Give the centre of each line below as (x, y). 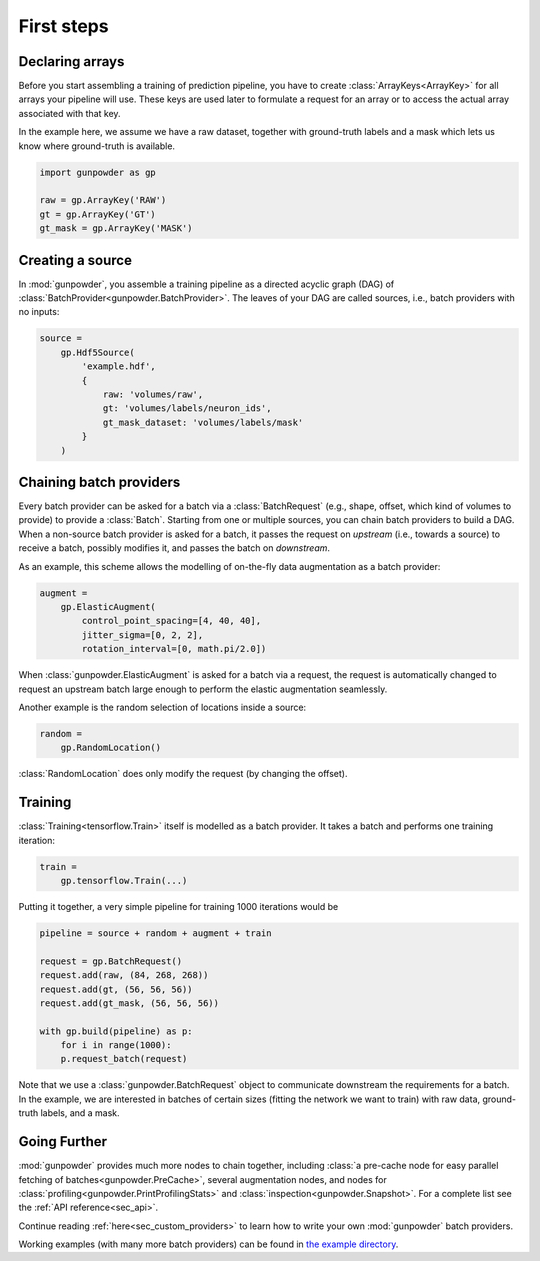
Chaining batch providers (99, 481)
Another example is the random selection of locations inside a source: (162, 707)
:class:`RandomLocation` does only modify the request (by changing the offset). (183, 774)
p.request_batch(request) (124, 1059)
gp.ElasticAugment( (108, 606)
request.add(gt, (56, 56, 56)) (116, 989)
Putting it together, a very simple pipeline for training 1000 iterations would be (178, 906)
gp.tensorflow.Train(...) (124, 880)
